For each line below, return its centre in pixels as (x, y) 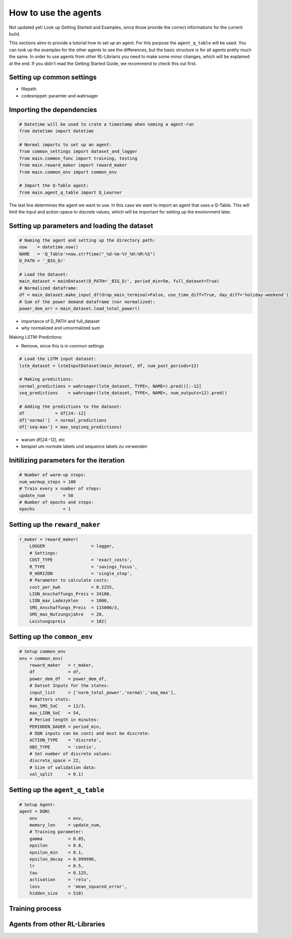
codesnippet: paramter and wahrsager (60, 96)
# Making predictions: (46, 379)
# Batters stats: (50, 699)
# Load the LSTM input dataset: (58, 359)
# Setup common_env (42, 651)
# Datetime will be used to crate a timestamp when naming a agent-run (107, 124)
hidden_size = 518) (56, 893)
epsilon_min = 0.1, (56, 852)
